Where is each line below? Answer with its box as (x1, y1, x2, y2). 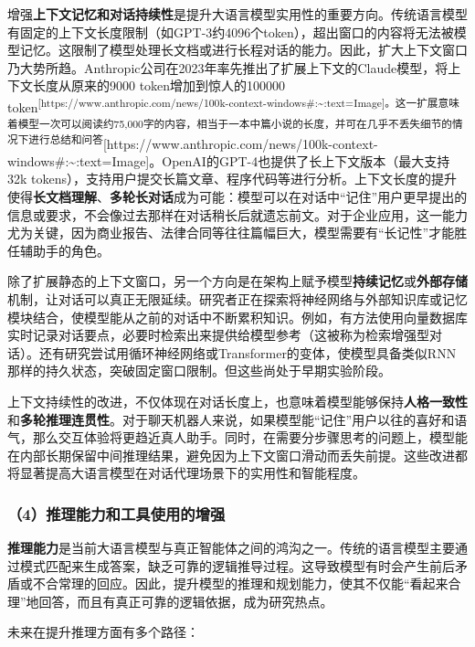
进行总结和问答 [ (28, 131, 107, 153)
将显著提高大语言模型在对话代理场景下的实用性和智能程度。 (7, 463, 365, 483)
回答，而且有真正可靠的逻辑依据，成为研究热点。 (38, 591, 333, 610)
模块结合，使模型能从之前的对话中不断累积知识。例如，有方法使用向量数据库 (7, 307, 468, 326)
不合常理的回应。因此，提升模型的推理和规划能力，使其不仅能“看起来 (32, 574, 449, 593)
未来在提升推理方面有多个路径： (7, 622, 199, 642)
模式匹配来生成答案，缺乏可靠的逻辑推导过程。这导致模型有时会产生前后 (19, 556, 455, 575)
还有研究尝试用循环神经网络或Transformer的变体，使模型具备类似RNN (38, 343, 457, 362)
